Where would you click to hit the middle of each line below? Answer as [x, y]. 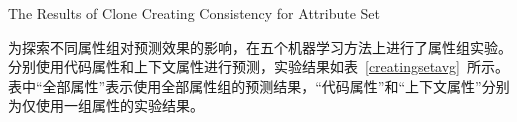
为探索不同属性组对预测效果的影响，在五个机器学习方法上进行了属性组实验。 [260, 46]
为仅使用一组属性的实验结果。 [106, 105]
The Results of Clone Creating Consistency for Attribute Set [194, 13]
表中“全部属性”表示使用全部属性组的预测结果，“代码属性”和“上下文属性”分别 [259, 85]
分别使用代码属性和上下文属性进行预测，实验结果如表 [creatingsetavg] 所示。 [259, 66]
